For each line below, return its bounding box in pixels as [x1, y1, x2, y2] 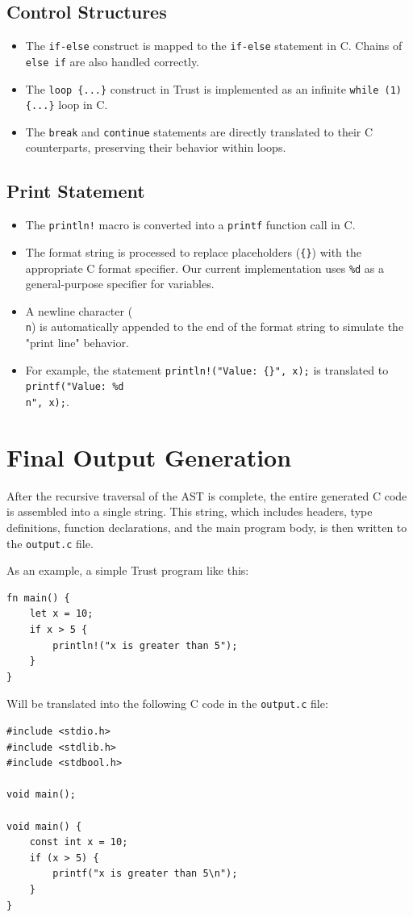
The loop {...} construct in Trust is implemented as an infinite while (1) [25, 80, 402, 97]
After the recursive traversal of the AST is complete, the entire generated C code [6, 487, 407, 504]
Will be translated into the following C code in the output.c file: [6, 695, 328, 712]
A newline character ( [25, 302, 133, 319]
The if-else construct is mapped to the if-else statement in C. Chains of [25, 37, 403, 54]
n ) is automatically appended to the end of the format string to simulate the [25, 318, 404, 335]
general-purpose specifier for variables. [25, 275, 215, 292]
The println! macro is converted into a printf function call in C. [25, 216, 356, 233]
